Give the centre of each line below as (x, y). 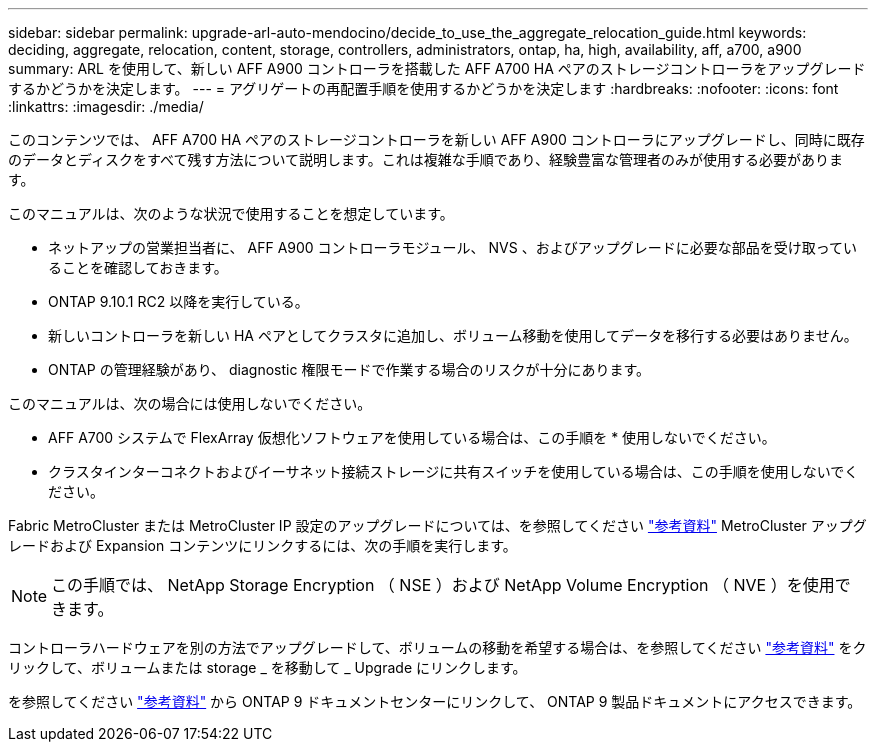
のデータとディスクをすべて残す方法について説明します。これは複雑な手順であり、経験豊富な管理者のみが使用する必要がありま (425, 159)
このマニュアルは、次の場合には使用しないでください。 (190, 403)
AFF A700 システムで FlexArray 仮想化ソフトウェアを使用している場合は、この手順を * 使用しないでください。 (412, 437)
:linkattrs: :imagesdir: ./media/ (106, 106)
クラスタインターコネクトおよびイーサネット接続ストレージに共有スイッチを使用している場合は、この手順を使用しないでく (453, 471)
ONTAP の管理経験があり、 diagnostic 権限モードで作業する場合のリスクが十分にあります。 (349, 369)
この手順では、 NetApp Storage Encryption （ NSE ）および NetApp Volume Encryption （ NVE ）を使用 (443, 585)
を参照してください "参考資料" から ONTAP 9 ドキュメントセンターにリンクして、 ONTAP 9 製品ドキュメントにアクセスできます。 (435, 701)
